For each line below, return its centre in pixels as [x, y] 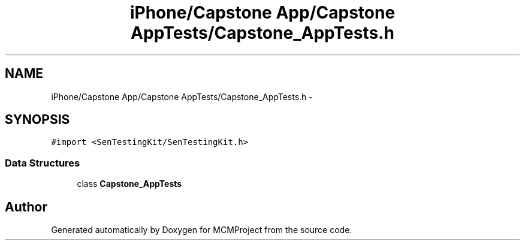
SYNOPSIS [37, 120]
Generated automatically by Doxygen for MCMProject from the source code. [202, 230]
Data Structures [43, 163]
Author [26, 207]
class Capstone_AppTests [129, 184]
